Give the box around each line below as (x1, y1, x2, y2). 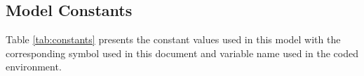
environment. (6, 59, 62, 74)
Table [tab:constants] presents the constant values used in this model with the (6, 32, 341, 47)
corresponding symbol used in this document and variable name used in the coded (6, 45, 358, 60)
